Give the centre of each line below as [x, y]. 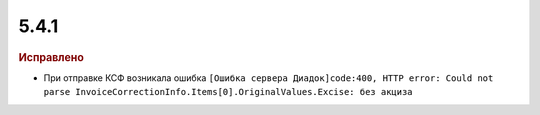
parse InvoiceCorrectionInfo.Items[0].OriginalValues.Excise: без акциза [228, 92]
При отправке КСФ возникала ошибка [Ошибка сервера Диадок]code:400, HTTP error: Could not [268, 77]
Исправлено [51, 57]
